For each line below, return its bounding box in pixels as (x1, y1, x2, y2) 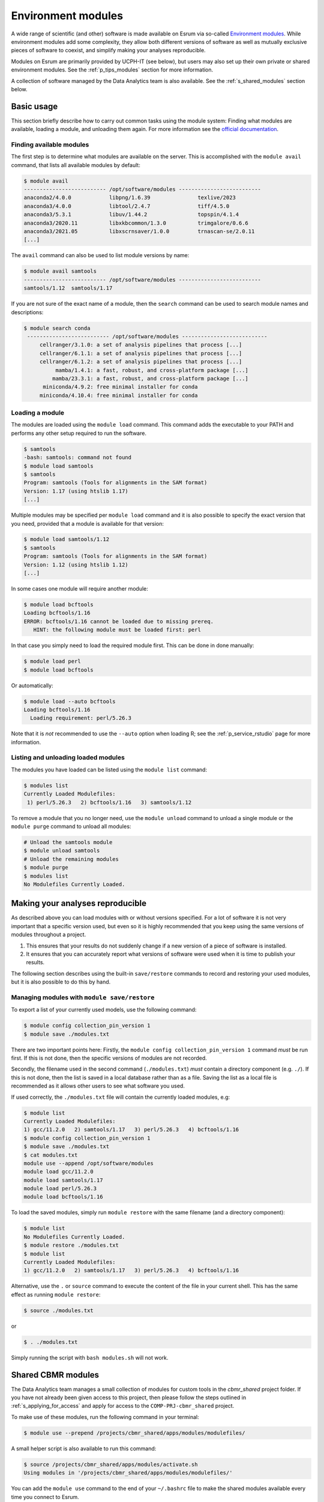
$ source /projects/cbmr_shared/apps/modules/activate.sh (23, 1461, 198, 1468)
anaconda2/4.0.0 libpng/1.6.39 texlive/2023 (23, 194, 236, 201)
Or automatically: (11, 682, 53, 689)
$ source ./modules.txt (23, 1307, 94, 1314)
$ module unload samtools (23, 847, 100, 854)
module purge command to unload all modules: (11, 822, 131, 830)
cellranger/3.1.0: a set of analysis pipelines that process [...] (39, 341, 242, 348)
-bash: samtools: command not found (23, 454, 132, 461)
